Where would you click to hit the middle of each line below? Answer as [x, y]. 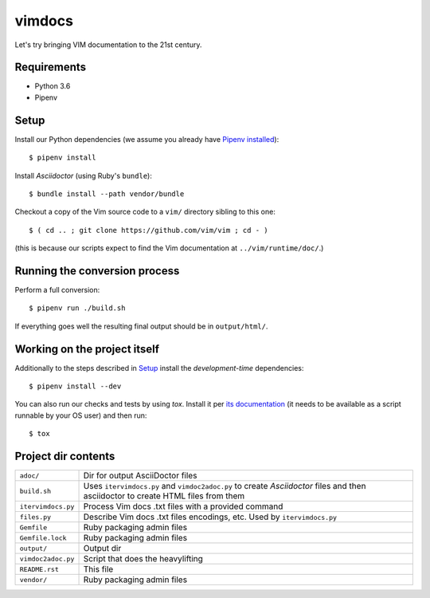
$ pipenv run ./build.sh [77, 308]
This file [98, 569]
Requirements [51, 67]
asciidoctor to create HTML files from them [164, 496]
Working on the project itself [87, 349]
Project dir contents [65, 456]
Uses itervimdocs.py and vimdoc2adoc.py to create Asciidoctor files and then [225, 486]
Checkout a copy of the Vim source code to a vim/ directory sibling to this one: [145, 212]
